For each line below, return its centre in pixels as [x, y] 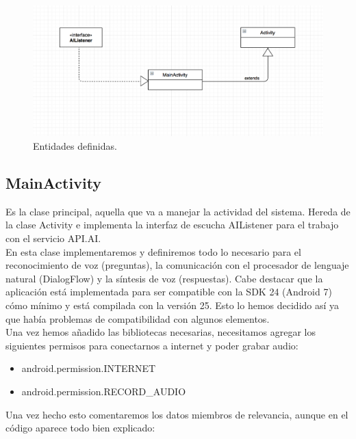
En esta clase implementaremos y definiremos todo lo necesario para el [153, 251]
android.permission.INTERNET [89, 368]
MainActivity [54, 183]
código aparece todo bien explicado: [80, 428]
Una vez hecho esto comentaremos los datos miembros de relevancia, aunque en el [177, 414]
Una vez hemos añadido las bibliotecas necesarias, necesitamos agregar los [161, 332]
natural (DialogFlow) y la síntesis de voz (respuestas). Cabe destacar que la [164, 278]
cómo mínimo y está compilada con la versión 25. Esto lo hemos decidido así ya [173, 305]
